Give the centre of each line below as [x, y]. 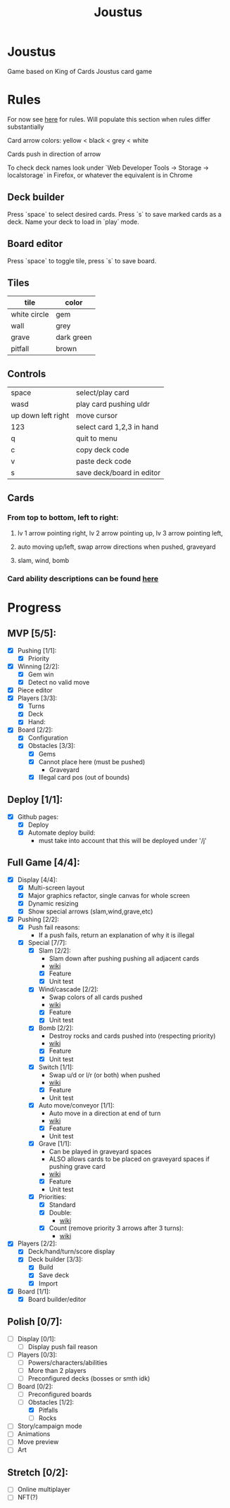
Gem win [41, 674]
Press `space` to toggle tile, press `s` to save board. [82, 260]
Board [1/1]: [34, 1291]
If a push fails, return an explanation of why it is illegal [116, 935]
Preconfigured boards [60, 1394]
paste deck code [104, 462]
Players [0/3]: [37, 1355]
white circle [30, 315]
